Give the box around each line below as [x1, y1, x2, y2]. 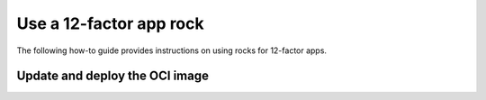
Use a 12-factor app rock [16, 14, 204, 33]
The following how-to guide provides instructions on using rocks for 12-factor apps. [16, 45, 328, 56]
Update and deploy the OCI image [16, 68, 209, 84]
